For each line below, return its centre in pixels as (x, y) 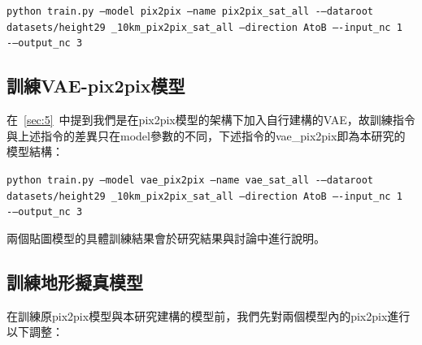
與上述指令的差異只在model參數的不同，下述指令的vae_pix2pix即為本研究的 (206, 135)
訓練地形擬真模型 (75, 281)
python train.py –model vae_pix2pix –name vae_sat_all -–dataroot (190, 180)
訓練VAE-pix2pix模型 (96, 86)
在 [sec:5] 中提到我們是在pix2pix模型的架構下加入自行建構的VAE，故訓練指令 (211, 120)
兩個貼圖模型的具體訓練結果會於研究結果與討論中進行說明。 (166, 237)
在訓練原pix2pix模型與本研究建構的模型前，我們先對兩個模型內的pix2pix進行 (209, 315)
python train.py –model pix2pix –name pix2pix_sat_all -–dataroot (190, 11)
